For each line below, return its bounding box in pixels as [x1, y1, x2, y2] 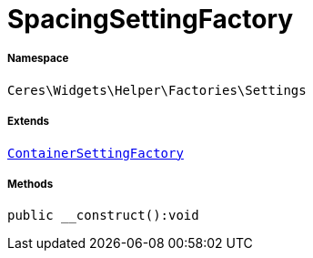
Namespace [7, 52, 69, 66]
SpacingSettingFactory [7, 4, 294, 35]
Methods [7, 177, 54, 191]
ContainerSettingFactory [7, 145, 184, 160]
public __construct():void [7, 208, 199, 223]
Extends [7, 115, 50, 129]
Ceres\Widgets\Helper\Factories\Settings [7, 82, 307, 98]
